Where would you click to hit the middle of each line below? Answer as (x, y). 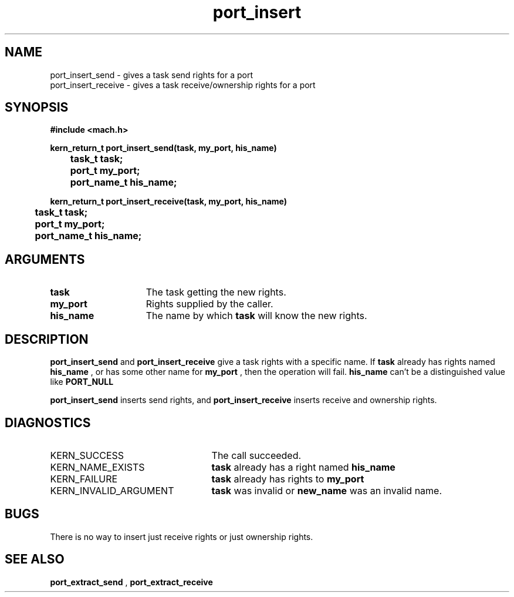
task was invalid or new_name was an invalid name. (327, 490)
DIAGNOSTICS (48, 422)
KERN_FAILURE (84, 479)
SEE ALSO (35, 559)
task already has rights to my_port (288, 479)
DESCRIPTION (47, 339)
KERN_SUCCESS (87, 455)
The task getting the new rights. (216, 292)
